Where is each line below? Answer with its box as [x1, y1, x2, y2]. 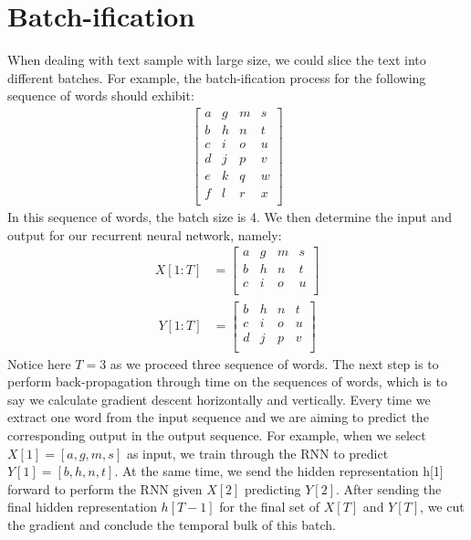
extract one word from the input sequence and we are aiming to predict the [7, 408, 429, 427]
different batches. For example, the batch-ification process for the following [7, 68, 426, 87]
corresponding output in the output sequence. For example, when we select [7, 426, 426, 445]
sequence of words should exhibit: [7, 86, 194, 105]
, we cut [420, 497, 465, 516]
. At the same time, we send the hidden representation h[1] [114, 461, 444, 481]
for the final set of [219, 497, 320, 516]
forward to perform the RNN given [7, 479, 203, 498]
